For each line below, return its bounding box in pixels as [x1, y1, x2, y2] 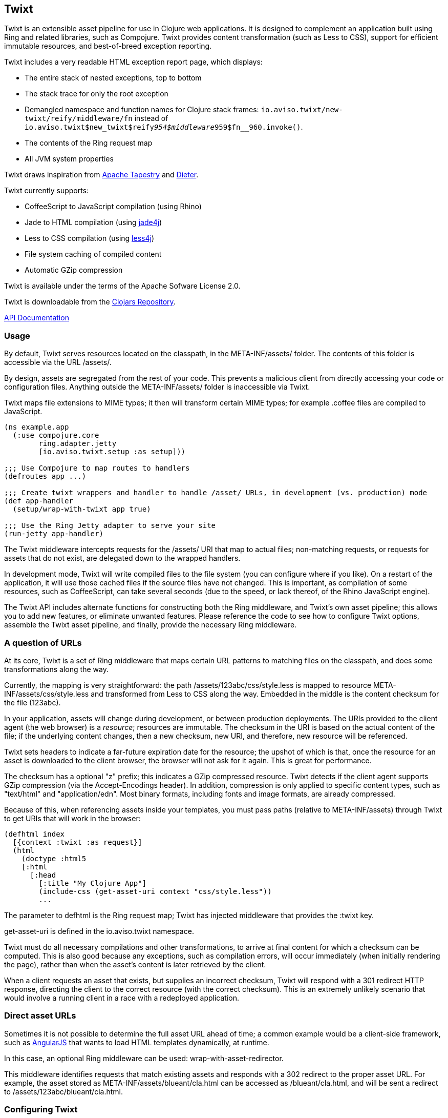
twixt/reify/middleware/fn [25, 114, 133, 123]
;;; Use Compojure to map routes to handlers [4, 464, 190, 473]
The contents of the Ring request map [25, 138, 153, 148]
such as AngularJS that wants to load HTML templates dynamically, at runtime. [4, 1038, 269, 1047]
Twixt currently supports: [4, 186, 89, 195]
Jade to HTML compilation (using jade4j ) [25, 218, 162, 227]
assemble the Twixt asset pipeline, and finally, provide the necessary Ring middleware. [4, 620, 297, 629]
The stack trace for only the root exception [25, 89, 168, 98]
